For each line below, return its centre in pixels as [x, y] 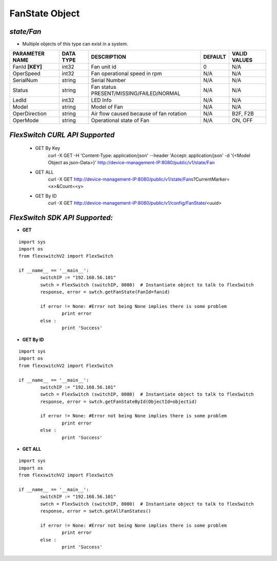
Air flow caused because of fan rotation [139, 114]
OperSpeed [26, 73]
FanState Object [45, 13]
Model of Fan [107, 107]
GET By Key [48, 148]
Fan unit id [104, 67]
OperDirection [30, 114]
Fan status [104, 87]
